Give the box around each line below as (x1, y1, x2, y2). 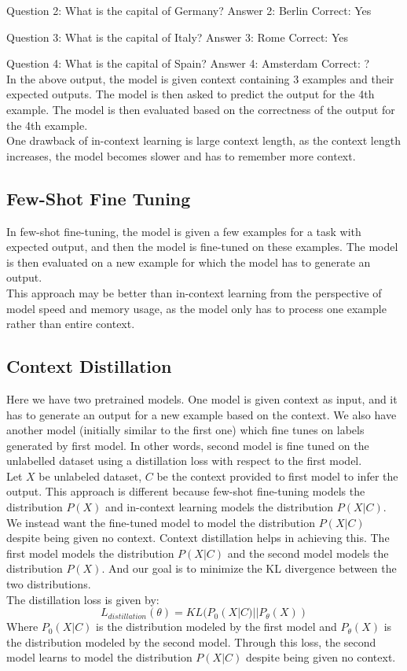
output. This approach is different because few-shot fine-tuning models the (6, 483, 365, 500)
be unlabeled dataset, (38, 467, 142, 484)
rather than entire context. (6, 315, 135, 332)
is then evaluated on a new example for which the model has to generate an (6, 253, 371, 270)
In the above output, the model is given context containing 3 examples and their (6, 70, 394, 87)
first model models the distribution (6, 544, 174, 561)
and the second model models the (227, 544, 389, 561)
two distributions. (6, 576, 91, 592)
